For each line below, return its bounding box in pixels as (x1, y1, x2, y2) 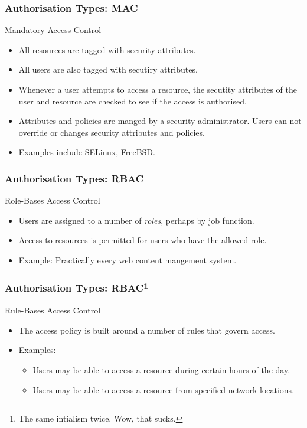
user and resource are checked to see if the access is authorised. (18, 94, 247, 107)
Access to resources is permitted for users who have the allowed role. (18, 234, 267, 246)
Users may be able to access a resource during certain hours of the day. (32, 364, 290, 376)
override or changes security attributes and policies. (18, 126, 205, 138)
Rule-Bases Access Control (5, 304, 101, 316)
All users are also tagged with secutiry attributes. (18, 63, 198, 76)
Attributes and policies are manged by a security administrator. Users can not (18, 115, 302, 127)
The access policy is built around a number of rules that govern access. (18, 324, 275, 336)
